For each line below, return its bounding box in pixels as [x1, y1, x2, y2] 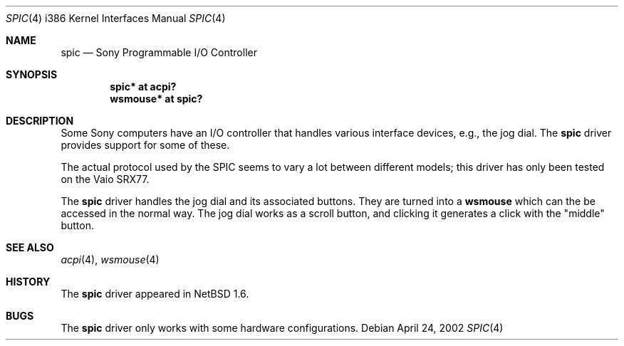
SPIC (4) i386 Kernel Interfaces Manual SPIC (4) [6, 12, 226, 24]
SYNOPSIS [6, 68, 58, 80]
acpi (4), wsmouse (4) [61, 253, 160, 266]
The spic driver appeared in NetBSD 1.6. [61, 288, 249, 300]
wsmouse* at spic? [110, 93, 203, 105]
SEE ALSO [6, 241, 54, 253]
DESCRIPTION [6, 115, 74, 127]
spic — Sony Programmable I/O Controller [61, 46, 257, 58]
